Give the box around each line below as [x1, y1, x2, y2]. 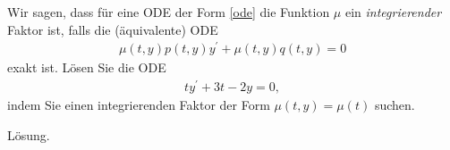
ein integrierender [344, 3, 442, 21]
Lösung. [7, 125, 50, 144]
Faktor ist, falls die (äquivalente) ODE [7, 20, 218, 38]
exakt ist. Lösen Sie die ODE [7, 58, 166, 77]
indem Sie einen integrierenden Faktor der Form [7, 96, 270, 113]
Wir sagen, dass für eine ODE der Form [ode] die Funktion [7, 3, 330, 21]
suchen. [374, 96, 415, 113]
